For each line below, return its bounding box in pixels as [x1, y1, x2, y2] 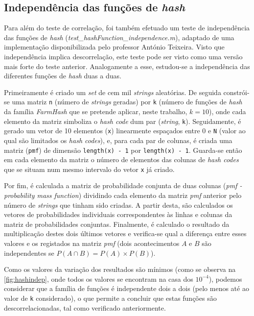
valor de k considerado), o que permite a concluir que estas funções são [4, 292, 217, 303]
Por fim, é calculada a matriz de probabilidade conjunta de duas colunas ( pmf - [4, 180, 242, 191]
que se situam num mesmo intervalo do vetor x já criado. [4, 164, 175, 174]
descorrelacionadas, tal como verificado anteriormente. [4, 302, 166, 313]
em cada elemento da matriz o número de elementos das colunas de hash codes [4, 154, 239, 165]
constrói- [223, 87, 250, 97]
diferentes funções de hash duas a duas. [4, 71, 121, 81]
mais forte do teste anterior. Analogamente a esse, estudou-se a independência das [4, 61, 250, 71]
